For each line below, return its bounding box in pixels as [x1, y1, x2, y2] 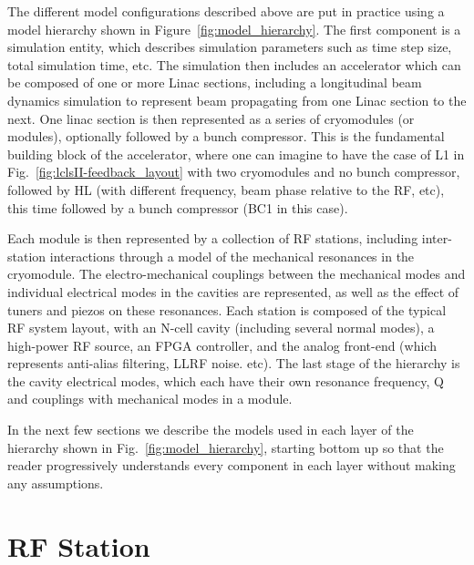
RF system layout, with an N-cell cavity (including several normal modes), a [7, 318, 435, 337]
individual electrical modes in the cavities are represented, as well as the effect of [7, 282, 459, 301]
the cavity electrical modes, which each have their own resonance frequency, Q [7, 371, 444, 390]
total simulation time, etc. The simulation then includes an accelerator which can [7, 55, 461, 74]
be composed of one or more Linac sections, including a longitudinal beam [7, 73, 422, 92]
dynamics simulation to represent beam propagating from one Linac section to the [7, 90, 467, 109]
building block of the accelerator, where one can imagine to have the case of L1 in [7, 144, 465, 163]
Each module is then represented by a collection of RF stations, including [7, 229, 418, 248]
